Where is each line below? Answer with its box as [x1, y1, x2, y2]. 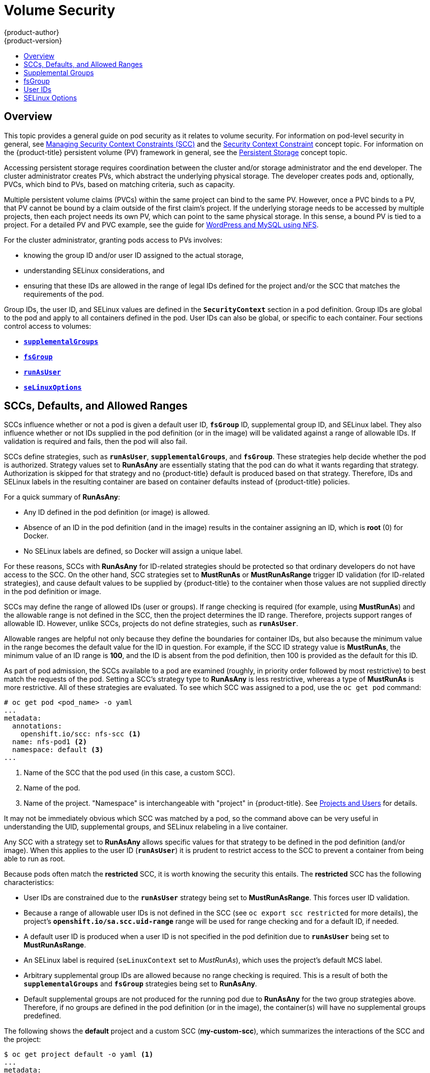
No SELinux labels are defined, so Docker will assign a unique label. [24, 547, 243, 556]
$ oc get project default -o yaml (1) [4, 1050, 154, 1059]
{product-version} [4, 36, 62, 45]
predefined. [24, 1011, 61, 1020]
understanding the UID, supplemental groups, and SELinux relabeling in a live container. [4, 822, 288, 831]
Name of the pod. [24, 784, 80, 792]
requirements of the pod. [24, 289, 104, 298]
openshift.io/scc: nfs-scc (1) [20, 730, 141, 738]
